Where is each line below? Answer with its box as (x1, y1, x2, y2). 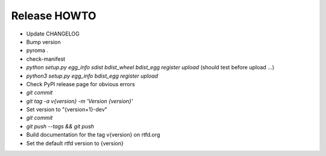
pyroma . (26, 47, 48, 54)
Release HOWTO (11, 9, 97, 22)
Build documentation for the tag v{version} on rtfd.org (26, 131, 161, 139)
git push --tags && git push (26, 122, 95, 129)
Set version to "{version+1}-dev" (26, 106, 108, 113)
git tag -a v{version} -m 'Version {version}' (26, 97, 133, 105)
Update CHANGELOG (26, 30, 80, 37)
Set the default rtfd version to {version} (26, 139, 124, 147)
